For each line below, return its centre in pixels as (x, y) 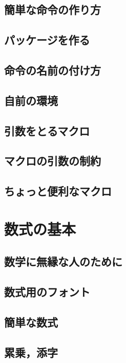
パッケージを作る (47, 40)
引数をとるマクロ (47, 130)
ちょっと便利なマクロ (58, 191)
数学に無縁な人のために (63, 261)
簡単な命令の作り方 (52, 10)
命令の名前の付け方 (52, 70)
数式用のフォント (47, 292)
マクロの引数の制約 (52, 161)
